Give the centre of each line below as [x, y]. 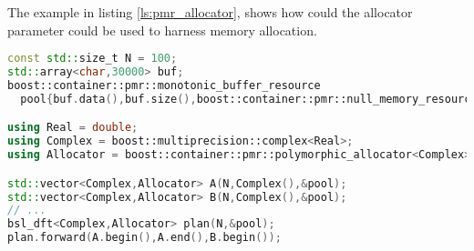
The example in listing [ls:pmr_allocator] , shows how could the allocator [210, 12]
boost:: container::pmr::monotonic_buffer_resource [164, 85]
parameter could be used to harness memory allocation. [162, 30]
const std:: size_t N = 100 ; [93, 59]
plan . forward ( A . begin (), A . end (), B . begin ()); [144, 238]
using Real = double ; [73, 128]
